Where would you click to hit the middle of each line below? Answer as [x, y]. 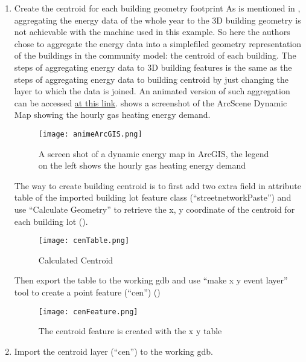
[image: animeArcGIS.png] [90, 134]
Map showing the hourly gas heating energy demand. [112, 115]
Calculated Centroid [76, 260]
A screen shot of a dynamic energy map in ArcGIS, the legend [154, 153]
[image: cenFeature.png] [88, 312]
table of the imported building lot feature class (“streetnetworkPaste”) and [153, 197]
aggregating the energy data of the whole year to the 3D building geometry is [158, 20]
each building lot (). [51, 221]
